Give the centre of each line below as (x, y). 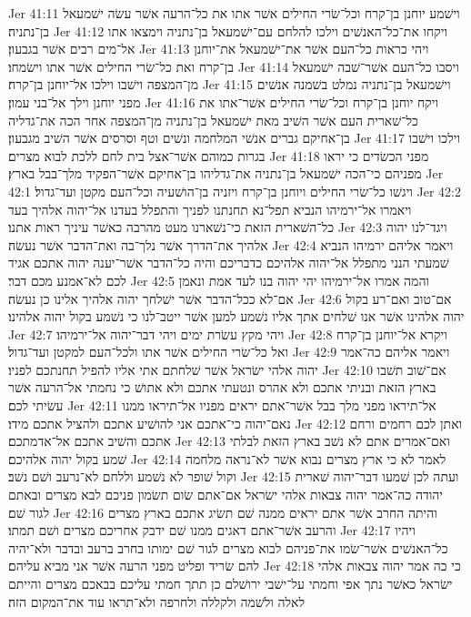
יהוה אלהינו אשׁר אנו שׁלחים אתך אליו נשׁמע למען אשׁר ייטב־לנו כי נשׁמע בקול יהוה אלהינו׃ (236, 316)
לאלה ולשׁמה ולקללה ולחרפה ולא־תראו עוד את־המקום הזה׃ (157, 601)
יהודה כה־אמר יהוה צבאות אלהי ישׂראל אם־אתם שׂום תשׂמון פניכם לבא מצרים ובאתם (225, 495)
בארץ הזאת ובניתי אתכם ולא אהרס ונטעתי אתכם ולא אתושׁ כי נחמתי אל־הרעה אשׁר (222, 387)
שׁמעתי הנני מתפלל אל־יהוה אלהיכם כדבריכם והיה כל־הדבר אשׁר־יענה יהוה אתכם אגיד (229, 263)
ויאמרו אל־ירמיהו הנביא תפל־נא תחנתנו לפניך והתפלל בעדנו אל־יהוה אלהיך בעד (210, 209)
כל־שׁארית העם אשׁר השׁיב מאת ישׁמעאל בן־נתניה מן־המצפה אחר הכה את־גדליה (213, 120)
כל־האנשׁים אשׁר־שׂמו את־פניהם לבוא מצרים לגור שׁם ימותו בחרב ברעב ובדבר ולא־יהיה (228, 547)
